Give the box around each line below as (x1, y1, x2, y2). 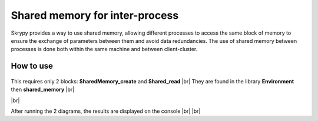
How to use (11, 61, 53, 71)
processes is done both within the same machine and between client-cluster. (11, 46, 198, 53)
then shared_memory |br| (11, 86, 75, 93)
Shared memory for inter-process (11, 9, 179, 22)
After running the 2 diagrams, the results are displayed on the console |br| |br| (11, 107, 201, 115)
